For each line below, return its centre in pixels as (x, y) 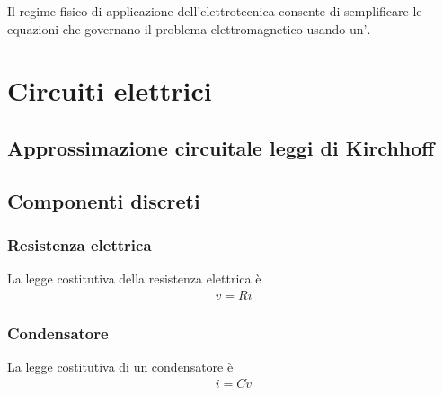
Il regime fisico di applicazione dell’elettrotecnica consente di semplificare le (215, 11)
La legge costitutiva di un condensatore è (120, 367)
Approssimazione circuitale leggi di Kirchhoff (221, 147)
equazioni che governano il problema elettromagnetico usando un (186, 28)
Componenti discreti (104, 200)
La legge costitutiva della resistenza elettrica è (134, 278)
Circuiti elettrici (110, 90)
